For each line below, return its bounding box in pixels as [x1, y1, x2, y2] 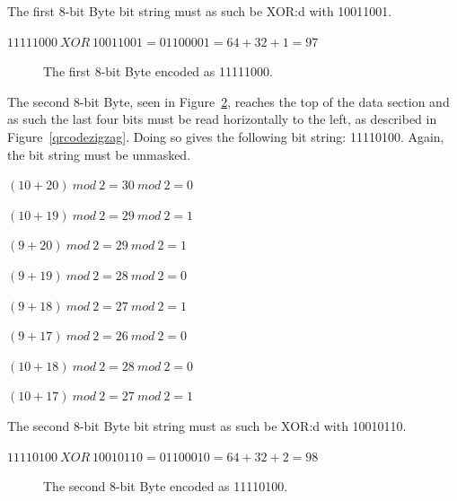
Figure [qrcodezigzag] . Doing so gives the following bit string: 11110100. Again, [7, 127, 444, 145]
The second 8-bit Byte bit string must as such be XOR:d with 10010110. [7, 416, 407, 435]
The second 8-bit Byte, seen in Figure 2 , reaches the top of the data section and [7, 92, 450, 110]
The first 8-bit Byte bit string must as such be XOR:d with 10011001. [7, 2, 392, 20]
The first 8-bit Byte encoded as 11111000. [43, 62, 273, 81]
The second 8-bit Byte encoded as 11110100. [43, 477, 288, 496]
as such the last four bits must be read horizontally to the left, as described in [7, 110, 437, 128]
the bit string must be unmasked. [7, 145, 191, 163]
